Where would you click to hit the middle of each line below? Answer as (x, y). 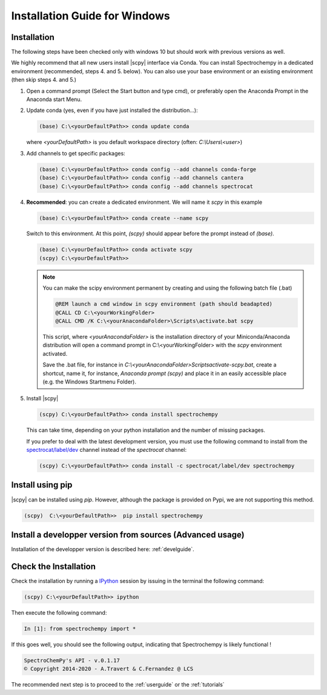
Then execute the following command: (59, 612)
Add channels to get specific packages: (76, 153)
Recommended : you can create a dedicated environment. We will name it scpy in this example (144, 202)
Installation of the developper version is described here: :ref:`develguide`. (103, 549)
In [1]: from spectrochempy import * (80, 628)
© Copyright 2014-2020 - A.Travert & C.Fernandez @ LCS (109, 669)
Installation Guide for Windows (91, 16)
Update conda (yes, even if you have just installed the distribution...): (112, 110)
